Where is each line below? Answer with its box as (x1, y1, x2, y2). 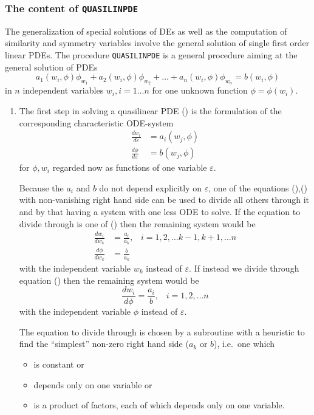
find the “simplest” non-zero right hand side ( (19, 337, 189, 350)
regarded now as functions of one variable (52, 161, 207, 174)
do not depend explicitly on (99, 181, 202, 194)
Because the (19, 181, 64, 194)
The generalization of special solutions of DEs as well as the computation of (5, 24, 287, 37)
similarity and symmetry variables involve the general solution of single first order (5, 36, 310, 49)
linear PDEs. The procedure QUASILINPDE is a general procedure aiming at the (5, 48, 298, 61)
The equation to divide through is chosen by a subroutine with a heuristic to (19, 325, 305, 338)
